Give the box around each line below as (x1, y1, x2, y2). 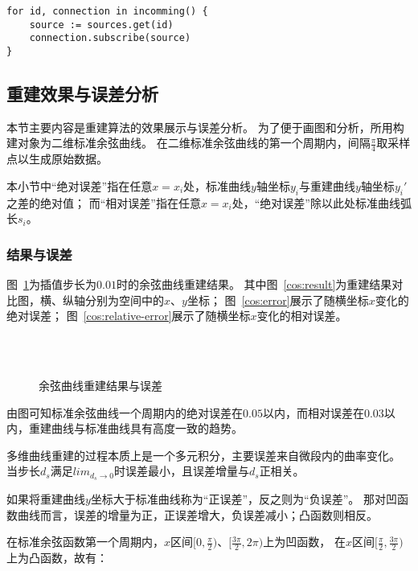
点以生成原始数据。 (6, 150, 108, 167)
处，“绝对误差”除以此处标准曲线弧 (232, 194, 412, 211)
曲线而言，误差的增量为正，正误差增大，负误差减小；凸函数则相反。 (17, 506, 378, 523)
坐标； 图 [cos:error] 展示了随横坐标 (186, 291, 369, 308)
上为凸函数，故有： (6, 549, 108, 566)
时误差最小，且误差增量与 (113, 462, 249, 479)
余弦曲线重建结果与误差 (39, 377, 162, 394)
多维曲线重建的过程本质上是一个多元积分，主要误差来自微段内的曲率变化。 (6, 446, 400, 463)
